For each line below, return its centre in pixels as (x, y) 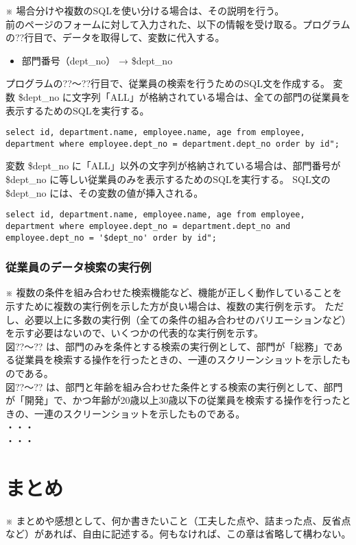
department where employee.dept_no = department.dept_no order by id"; (173, 144)
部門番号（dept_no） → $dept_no (97, 60)
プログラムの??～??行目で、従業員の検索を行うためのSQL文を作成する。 (168, 83)
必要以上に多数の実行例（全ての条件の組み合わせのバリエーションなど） (188, 319)
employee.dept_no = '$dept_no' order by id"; (111, 238)
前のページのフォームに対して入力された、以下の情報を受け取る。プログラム (178, 24)
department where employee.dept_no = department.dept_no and (148, 226)
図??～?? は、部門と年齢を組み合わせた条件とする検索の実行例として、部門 (174, 386)
